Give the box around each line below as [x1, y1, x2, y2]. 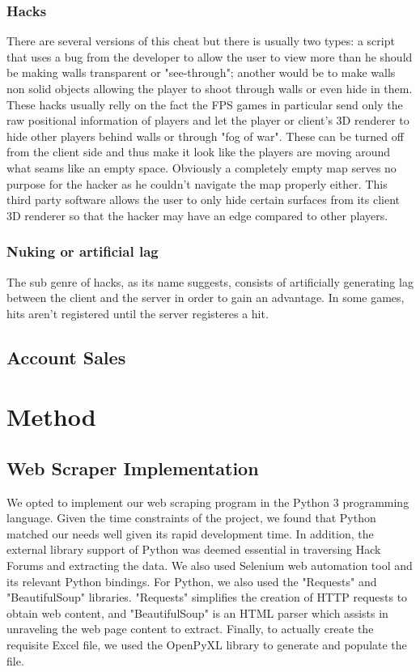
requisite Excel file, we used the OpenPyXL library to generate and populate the [6, 636, 407, 653]
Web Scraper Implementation [6, 455, 259, 480]
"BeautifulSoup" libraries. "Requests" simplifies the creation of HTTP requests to [6, 589, 408, 606]
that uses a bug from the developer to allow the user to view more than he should [6, 48, 413, 65]
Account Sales [6, 344, 126, 369]
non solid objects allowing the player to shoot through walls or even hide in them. [6, 80, 413, 96]
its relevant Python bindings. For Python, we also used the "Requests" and [6, 572, 377, 589]
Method [6, 400, 96, 433]
